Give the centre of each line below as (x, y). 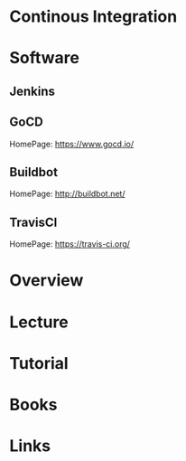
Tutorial (39, 363)
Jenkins (33, 91)
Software (44, 58)
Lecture (39, 322)
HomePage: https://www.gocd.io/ (72, 144)
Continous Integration (93, 17)
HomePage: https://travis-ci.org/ (70, 244)
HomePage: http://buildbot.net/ (67, 194)
